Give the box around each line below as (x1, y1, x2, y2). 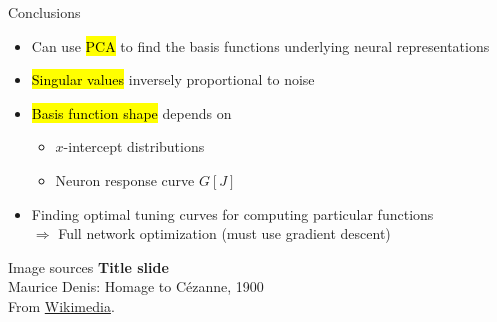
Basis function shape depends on (31, 102, 232, 123)
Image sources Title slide (8, 256, 169, 277)
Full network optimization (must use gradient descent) (58, 223, 391, 244)
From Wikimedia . (8, 295, 115, 316)
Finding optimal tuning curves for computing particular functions (31, 203, 434, 224)
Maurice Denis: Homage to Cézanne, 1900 (8, 276, 264, 297)
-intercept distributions (63, 136, 205, 157)
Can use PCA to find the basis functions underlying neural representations (31, 35, 490, 56)
